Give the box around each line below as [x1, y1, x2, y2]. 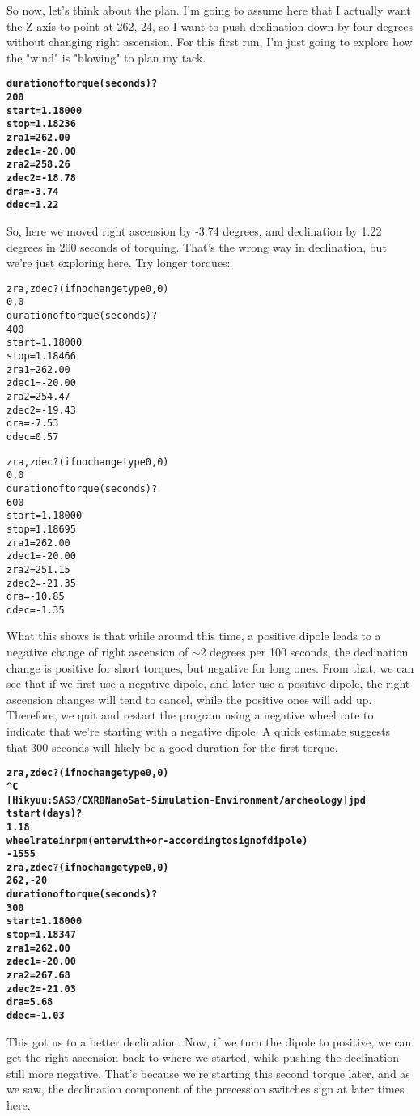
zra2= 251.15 [6, 563, 70, 575]
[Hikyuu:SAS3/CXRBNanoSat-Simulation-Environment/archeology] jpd [6, 794, 366, 806]
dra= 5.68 [6, 996, 53, 1008]
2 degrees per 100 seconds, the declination [200, 643, 409, 660]
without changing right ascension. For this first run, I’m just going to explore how [6, 33, 413, 50]
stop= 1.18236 [6, 118, 76, 130]
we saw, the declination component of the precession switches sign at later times [6, 1080, 405, 1097]
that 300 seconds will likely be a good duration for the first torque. [6, 738, 338, 755]
